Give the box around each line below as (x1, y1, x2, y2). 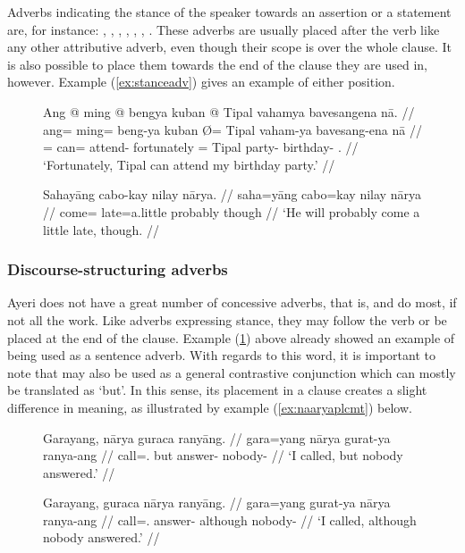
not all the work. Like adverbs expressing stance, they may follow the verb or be (7, 310, 447, 329)
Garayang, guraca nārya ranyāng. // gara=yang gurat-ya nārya (43, 493, 391, 512)
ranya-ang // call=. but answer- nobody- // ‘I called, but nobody (43, 446, 403, 465)
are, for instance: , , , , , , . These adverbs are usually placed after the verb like (7, 20, 440, 38)
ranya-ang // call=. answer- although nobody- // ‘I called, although (43, 510, 417, 529)
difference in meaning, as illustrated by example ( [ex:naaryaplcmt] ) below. (7, 398, 412, 416)
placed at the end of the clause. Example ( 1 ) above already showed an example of (7, 328, 455, 347)
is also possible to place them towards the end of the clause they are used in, (7, 54, 427, 73)
